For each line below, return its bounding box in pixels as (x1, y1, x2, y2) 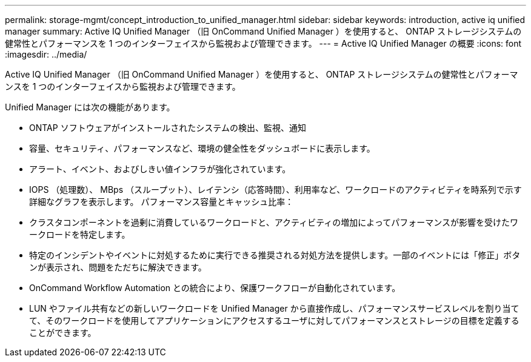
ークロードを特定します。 (29, 229, 130, 240)
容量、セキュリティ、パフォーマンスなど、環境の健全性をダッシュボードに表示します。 (29, 143, 375, 153)
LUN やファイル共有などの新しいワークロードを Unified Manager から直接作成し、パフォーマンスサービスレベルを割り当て (29, 303, 519, 313)
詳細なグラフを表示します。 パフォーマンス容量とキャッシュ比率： (29, 196, 294, 207)
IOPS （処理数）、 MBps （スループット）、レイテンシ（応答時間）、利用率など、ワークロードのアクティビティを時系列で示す (29, 184, 522, 195)
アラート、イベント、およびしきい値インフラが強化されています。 (29, 164, 291, 174)
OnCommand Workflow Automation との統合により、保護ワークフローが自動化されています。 (29, 283, 401, 293)
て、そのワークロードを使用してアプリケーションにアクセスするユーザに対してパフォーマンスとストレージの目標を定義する (29, 315, 519, 326)
